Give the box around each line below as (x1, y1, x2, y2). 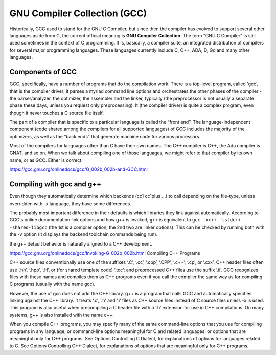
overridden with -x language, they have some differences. (9, 200, 131, 207)
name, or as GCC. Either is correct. (9, 157, 83, 163)
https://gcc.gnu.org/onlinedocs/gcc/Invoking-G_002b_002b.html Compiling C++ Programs (9, 250, 200, 256)
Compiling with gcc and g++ (9, 180, 102, 189)
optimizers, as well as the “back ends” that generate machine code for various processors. (9, 133, 201, 139)
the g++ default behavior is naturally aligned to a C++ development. (9, 240, 153, 247)
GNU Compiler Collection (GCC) (9, 8, 147, 19)
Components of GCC (9, 67, 77, 76)
